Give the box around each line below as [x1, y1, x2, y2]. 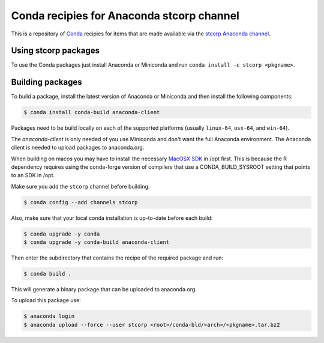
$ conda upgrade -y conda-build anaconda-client [23, 239, 170, 246]
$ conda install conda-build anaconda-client [23, 109, 160, 116]
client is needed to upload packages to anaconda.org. [11, 144, 145, 151]
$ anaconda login [23, 313, 75, 320]
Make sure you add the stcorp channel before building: [11, 183, 150, 190]
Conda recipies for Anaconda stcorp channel [11, 9, 239, 22]
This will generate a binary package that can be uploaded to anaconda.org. [11, 285, 197, 293]
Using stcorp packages [11, 46, 100, 56]
